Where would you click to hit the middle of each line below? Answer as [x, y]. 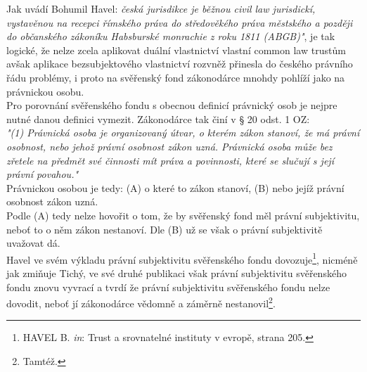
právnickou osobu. [45, 91]
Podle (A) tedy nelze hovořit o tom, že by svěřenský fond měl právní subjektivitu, [183, 215]
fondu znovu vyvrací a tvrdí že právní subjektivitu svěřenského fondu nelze [168, 287]
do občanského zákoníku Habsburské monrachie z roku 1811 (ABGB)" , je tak [171, 36]
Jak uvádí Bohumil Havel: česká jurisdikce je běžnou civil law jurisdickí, [161, 8]
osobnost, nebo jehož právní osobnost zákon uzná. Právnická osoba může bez [169, 146]
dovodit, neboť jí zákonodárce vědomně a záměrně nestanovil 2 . [141, 302]
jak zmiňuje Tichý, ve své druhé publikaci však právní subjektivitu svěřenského [176, 272]
